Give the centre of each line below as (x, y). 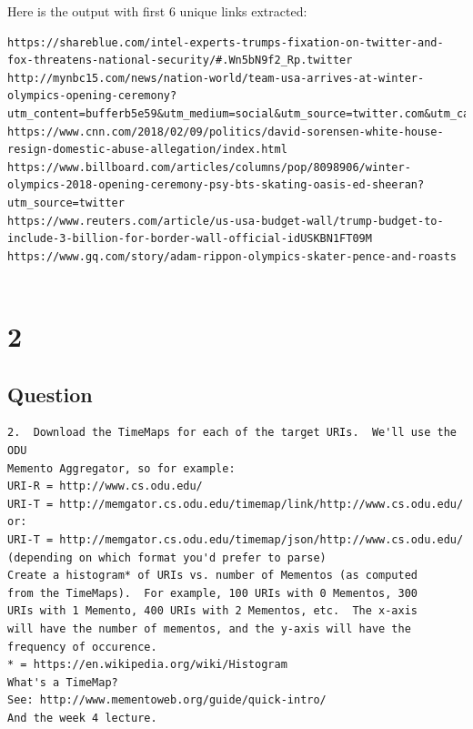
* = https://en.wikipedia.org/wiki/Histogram (147, 665)
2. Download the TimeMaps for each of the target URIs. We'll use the (232, 433)
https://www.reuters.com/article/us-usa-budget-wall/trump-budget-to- (226, 221)
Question (50, 394)
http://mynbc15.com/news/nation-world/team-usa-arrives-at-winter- (216, 78)
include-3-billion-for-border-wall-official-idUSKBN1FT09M (190, 239)
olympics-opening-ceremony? (92, 96)
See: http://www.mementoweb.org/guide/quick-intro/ (167, 700)
